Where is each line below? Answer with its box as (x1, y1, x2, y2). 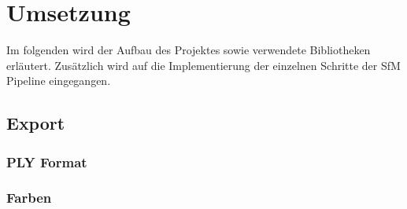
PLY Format (6, 152, 87, 171)
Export (6, 111, 65, 135)
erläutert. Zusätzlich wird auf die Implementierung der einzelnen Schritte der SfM (6, 57, 401, 73)
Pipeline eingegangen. (6, 72, 111, 89)
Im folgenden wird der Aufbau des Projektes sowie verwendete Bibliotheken (6, 42, 371, 58)
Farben (6, 188, 52, 207)
